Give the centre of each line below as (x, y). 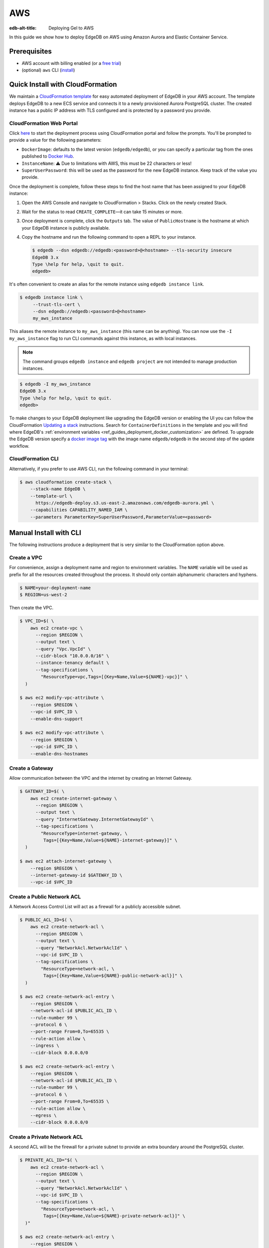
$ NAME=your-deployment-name (55, 588)
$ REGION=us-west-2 (43, 595)
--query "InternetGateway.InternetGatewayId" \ (95, 819)
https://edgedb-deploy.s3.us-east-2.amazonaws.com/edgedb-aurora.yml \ (125, 503)
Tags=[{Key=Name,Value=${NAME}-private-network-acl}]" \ (114, 1216)
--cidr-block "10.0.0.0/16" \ (72, 656)
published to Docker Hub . (48, 156)
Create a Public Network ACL (45, 897)
